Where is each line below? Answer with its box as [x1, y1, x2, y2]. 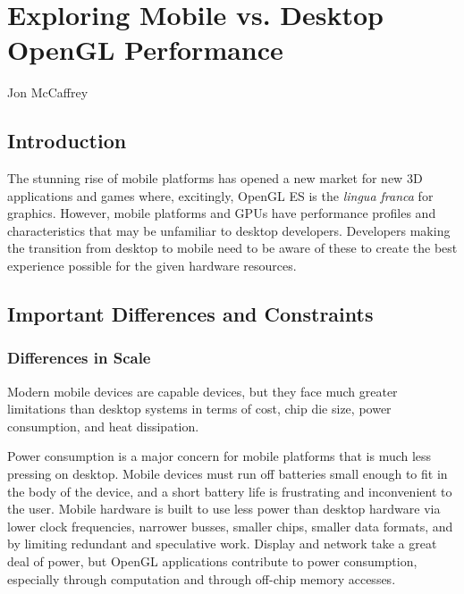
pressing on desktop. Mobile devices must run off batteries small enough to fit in [7, 464, 448, 483]
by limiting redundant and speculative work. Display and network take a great [7, 534, 437, 553]
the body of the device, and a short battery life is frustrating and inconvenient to [7, 481, 452, 500]
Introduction [7, 127, 127, 155]
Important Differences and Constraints [7, 300, 374, 328]
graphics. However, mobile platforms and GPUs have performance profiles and [7, 204, 436, 222]
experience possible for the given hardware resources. [7, 256, 297, 275]
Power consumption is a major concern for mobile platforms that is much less [7, 447, 432, 465]
